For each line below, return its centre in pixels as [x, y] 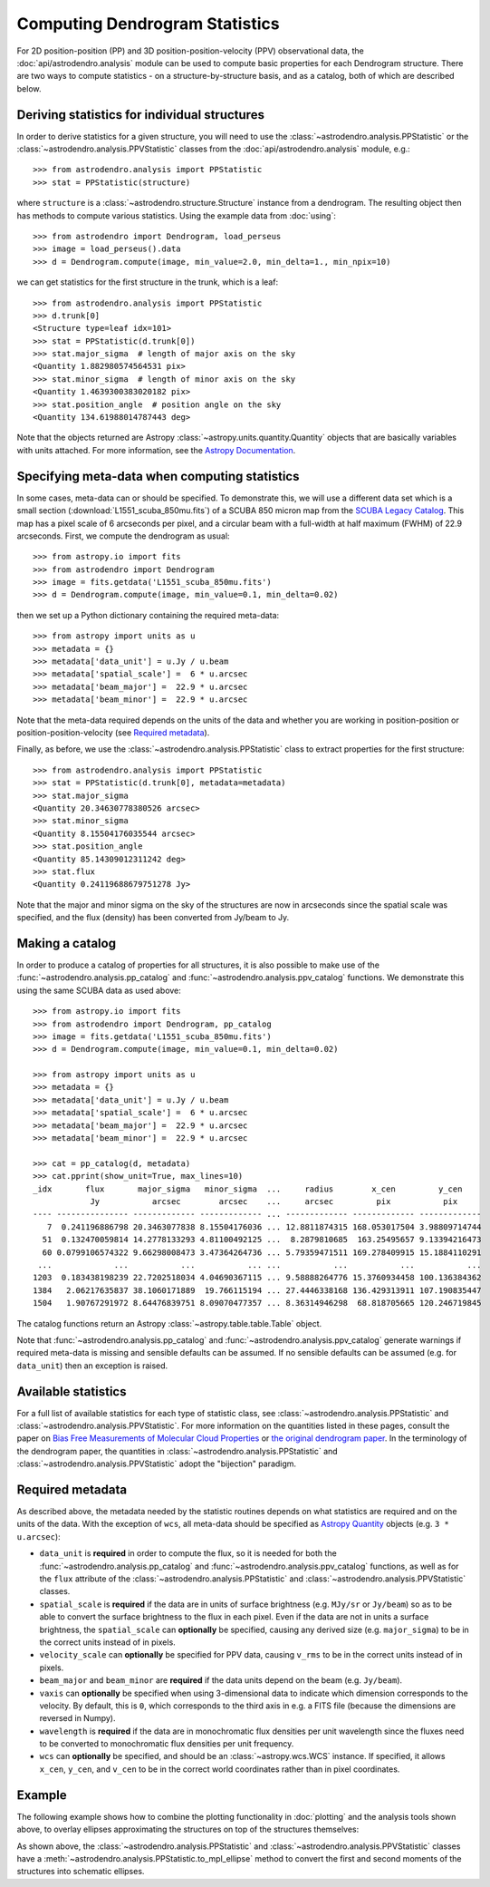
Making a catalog [67, 943]
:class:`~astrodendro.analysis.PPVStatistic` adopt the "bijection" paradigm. [157, 1464]
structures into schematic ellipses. [81, 1872]
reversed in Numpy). [78, 1718]
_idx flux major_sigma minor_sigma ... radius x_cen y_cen [248, 1189]
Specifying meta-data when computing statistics [158, 476]
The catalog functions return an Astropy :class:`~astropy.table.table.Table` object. [169, 1323]
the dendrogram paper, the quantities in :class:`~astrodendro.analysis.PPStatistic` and [178, 1451]
